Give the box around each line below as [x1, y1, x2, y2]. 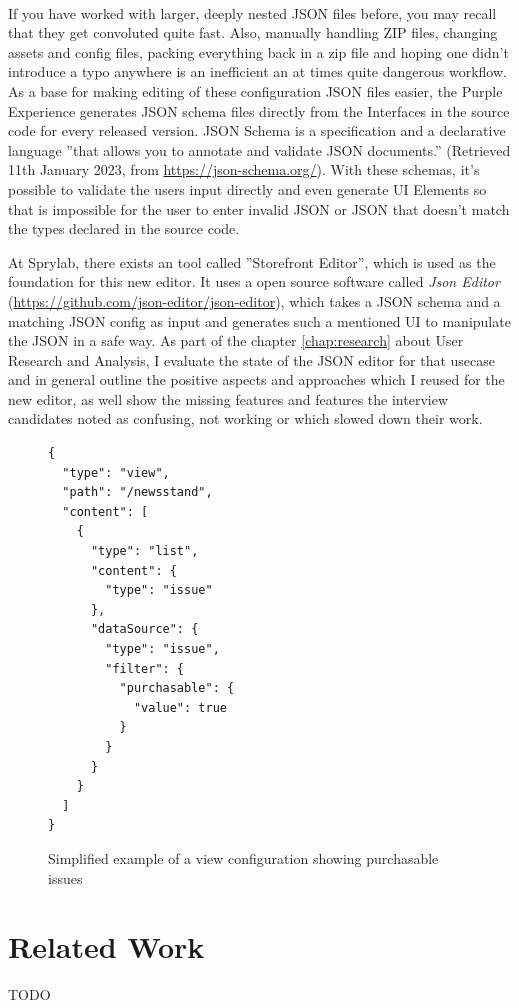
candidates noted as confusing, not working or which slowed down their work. [8, 408, 483, 429]
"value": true [133, 700, 227, 715]
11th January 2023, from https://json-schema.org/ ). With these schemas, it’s [8, 159, 480, 180]
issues [48, 867, 83, 888]
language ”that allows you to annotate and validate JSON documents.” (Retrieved [8, 139, 511, 160]
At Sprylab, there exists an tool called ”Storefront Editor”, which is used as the [8, 251, 496, 272]
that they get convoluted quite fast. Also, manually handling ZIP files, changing [8, 22, 498, 43]
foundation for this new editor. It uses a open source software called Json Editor [8, 271, 500, 292]
